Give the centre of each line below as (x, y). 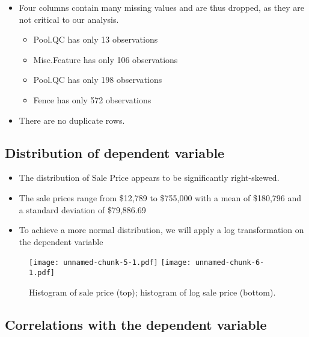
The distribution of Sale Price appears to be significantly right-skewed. (149, 178)
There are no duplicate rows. (72, 120)
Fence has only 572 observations (92, 99)
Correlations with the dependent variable (136, 324)
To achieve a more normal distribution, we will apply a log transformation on (161, 230)
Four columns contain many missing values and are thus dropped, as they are (161, 7)
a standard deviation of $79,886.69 (82, 209)
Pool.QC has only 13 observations (96, 39)
